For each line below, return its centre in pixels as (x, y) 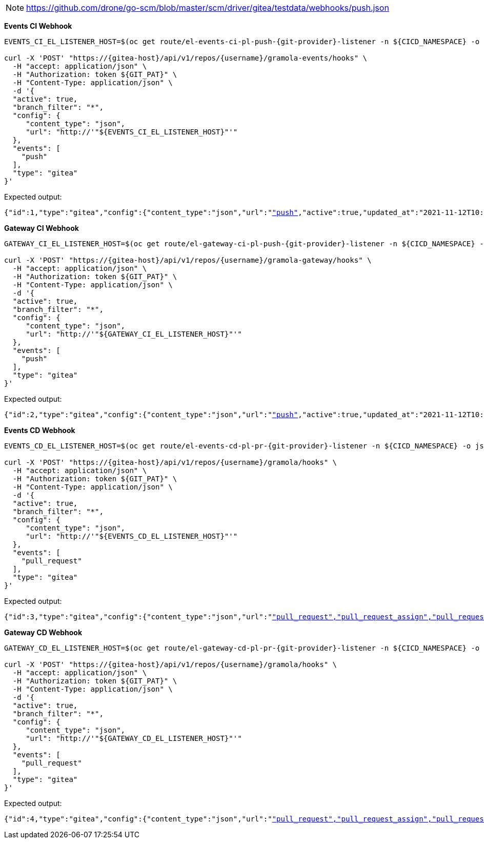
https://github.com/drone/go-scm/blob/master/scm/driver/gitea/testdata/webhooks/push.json (208, 8)
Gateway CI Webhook (42, 228)
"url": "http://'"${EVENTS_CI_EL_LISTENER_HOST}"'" (132, 132)
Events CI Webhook (38, 26)
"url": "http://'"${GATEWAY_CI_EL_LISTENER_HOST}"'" (134, 334)
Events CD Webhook (40, 430)
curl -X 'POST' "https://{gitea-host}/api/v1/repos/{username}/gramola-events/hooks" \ (186, 58)
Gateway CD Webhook (43, 632)
